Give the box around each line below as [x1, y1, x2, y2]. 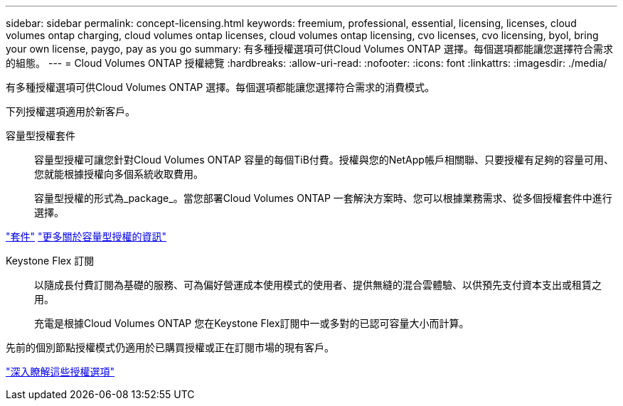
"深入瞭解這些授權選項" [6, 365, 115, 378]
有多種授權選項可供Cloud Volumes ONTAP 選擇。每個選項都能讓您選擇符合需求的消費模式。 [6, 81, 435, 93]
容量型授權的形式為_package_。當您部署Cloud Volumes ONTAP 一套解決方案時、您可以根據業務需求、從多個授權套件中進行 [34, 192, 612, 204]
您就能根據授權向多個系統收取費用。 [34, 168, 203, 180]
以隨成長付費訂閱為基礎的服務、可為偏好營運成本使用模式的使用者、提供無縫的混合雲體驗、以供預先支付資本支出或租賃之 [34, 279, 602, 291]
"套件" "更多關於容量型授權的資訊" [6, 230, 167, 242]
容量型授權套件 [6, 129, 75, 141]
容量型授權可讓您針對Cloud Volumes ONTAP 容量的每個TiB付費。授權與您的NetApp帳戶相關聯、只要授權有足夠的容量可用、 [34, 154, 614, 166]
